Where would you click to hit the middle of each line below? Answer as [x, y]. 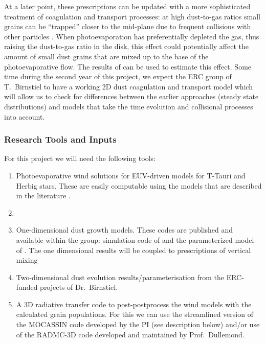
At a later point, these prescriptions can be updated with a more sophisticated [127, 6]
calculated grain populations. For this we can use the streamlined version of [135, 314]
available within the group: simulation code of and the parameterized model [135, 239]
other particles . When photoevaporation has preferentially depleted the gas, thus [132, 36]
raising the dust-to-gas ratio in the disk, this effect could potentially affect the [127, 46]
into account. [25, 116]
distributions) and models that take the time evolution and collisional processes [129, 106]
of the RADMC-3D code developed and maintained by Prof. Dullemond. [130, 334]
